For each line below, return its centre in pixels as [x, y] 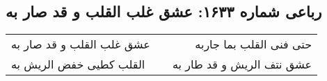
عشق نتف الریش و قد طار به [242, 64]
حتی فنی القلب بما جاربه [254, 44]
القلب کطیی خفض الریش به [78, 64]
